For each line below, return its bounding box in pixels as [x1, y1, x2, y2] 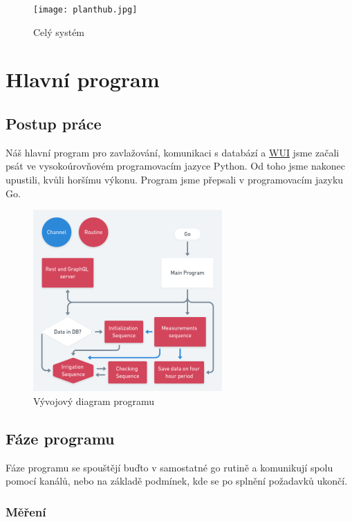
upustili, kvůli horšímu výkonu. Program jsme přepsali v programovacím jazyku [6, 172, 344, 187]
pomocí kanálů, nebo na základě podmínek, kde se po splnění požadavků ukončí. [6, 474, 348, 488]
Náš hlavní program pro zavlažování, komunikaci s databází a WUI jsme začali [6, 145, 340, 159]
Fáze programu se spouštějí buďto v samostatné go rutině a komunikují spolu [6, 460, 333, 474]
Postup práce [6, 113, 102, 134]
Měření [6, 503, 46, 520]
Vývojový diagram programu [33, 393, 155, 408]
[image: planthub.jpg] [33, 5, 138, 15]
